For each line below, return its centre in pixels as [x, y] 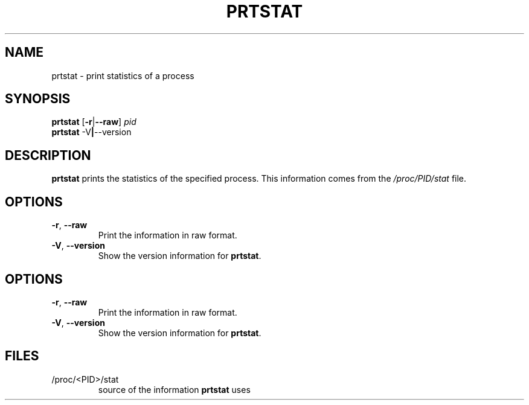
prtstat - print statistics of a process [123, 75]
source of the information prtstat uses [174, 389]
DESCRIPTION [48, 155]
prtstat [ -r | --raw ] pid [94, 122]
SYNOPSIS [38, 99]
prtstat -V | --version [91, 132]
